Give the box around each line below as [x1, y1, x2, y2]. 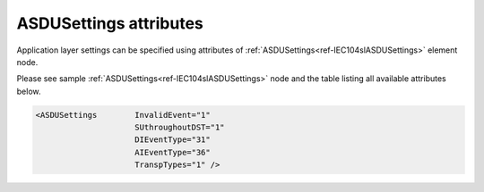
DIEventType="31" [134, 135, 211, 145]
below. [16, 86, 41, 96]
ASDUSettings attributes [16, 13, 203, 33]
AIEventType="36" [134, 147, 211, 157]
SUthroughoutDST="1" [134, 122, 225, 133]
